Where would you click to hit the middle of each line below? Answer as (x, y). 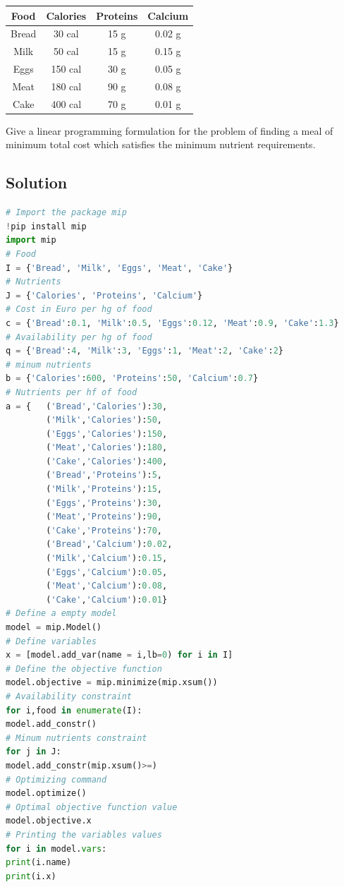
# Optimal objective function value (92, 807)
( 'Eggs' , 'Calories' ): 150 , (107, 434)
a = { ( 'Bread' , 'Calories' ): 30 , (87, 406)
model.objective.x (49, 821)
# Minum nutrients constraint (76, 738)
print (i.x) (31, 876)
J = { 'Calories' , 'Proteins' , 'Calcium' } (104, 295)
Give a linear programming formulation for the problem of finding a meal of (170, 130)
